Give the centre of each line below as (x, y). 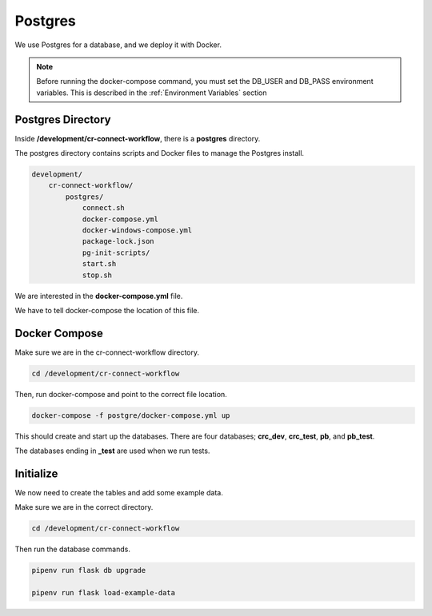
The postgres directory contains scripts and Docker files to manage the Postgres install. (159, 153)
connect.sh (104, 208)
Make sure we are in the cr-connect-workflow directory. (107, 352)
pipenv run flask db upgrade (89, 570)
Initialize (36, 473)
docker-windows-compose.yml (137, 230)
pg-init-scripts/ (116, 252)
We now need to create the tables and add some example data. (119, 493)
